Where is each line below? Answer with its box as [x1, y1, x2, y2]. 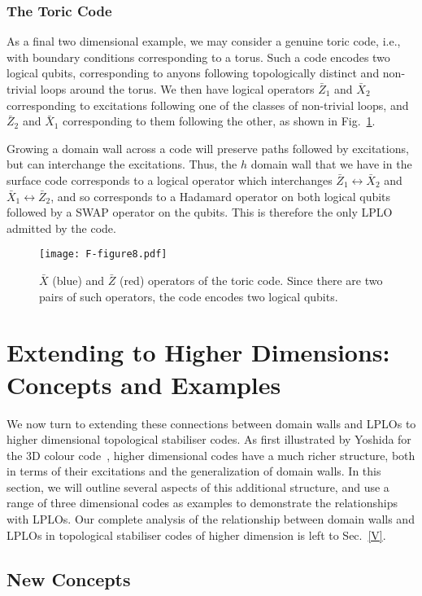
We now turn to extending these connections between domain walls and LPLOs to [7, 414, 416, 432]
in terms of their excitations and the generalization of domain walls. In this [7, 462, 381, 480]
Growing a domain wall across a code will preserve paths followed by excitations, [7, 139, 409, 156]
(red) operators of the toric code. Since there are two [119, 272, 383, 288]
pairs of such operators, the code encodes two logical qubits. [39, 287, 338, 305]
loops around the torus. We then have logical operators [40, 81, 315, 97]
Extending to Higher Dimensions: [7, 335, 390, 369]
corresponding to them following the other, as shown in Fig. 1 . [63, 112, 376, 129]
